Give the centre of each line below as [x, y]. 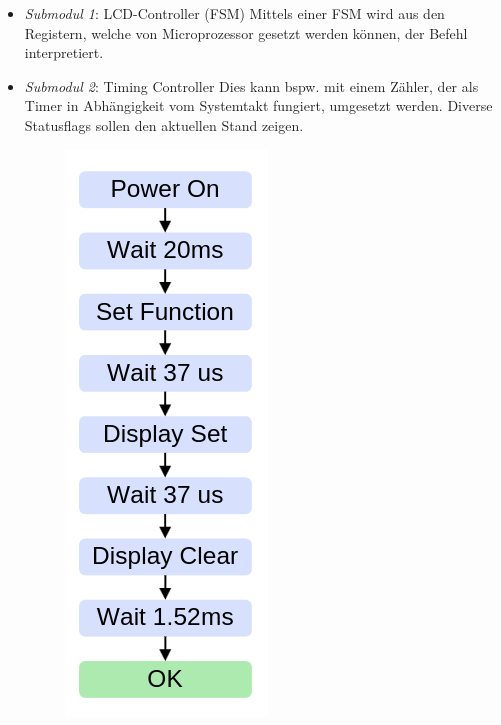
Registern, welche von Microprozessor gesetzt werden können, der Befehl [246, 32]
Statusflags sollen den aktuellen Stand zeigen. [164, 124]
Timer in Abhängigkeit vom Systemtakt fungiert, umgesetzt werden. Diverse [258, 105]
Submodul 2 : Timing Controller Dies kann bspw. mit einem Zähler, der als [251, 85]
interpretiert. [64, 52]
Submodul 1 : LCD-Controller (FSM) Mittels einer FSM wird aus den [234, 13]
